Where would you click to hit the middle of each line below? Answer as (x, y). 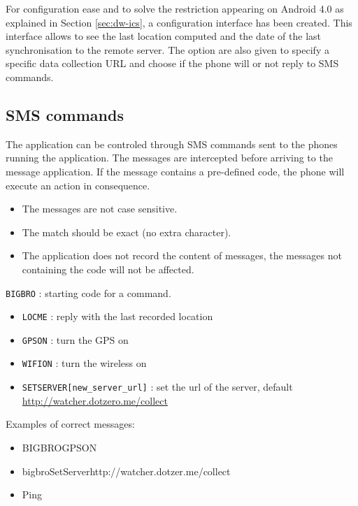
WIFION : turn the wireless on (84, 363)
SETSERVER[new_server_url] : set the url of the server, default (157, 387)
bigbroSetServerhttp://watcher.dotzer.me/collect (126, 471)
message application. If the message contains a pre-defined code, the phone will (175, 171)
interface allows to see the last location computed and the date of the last (164, 36)
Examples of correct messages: (70, 424)
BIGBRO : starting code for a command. (88, 292)
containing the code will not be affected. (108, 269)
